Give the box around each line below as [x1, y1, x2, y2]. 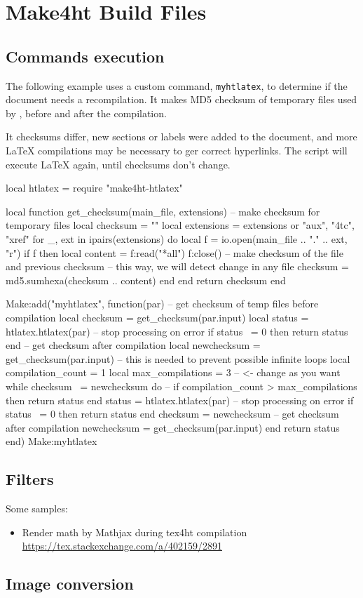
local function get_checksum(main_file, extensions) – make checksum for [6, 204, 320, 218]
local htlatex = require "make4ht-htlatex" [6, 180, 183, 195]
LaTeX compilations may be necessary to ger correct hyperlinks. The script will [6, 143, 348, 158]
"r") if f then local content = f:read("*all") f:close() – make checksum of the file [6, 245, 343, 260]
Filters [6, 468, 54, 490]
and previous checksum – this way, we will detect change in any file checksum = [6, 259, 349, 274]
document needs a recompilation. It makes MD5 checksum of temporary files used [6, 92, 357, 107]
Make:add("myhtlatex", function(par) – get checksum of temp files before [6, 296, 319, 311]
